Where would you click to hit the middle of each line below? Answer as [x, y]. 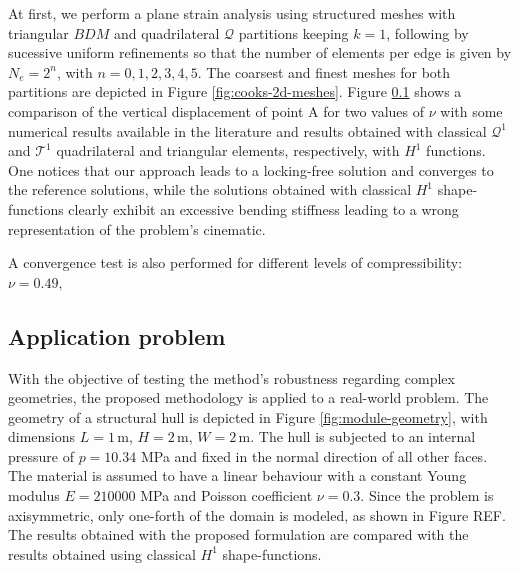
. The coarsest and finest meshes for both [324, 71]
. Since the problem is [427, 495]
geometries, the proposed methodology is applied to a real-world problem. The [248, 397]
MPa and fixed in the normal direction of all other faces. [314, 455]
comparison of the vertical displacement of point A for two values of [216, 110]
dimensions [42, 436]
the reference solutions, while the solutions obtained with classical [210, 189]
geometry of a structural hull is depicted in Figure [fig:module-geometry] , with [248, 416]
